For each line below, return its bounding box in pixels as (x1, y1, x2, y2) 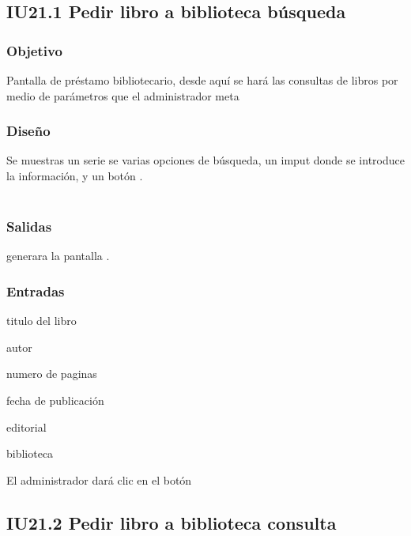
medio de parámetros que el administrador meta (6, 87, 239, 104)
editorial (6, 418, 47, 435)
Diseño (6, 121, 51, 141)
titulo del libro (6, 312, 77, 329)
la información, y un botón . (6, 168, 143, 183)
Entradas (6, 281, 65, 300)
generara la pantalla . (6, 247, 110, 264)
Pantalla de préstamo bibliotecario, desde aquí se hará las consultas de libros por (6, 72, 398, 88)
